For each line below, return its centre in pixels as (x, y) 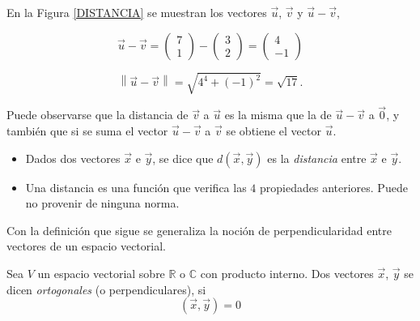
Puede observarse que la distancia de (98, 115)
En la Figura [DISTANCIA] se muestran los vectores (137, 12)
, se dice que (183, 158)
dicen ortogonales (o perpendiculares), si (106, 289)
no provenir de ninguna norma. (102, 203)
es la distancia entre (317, 158)
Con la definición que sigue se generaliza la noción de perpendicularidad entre (199, 230)
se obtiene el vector (274, 130)
